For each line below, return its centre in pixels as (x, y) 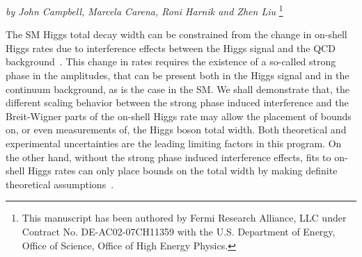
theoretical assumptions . (60, 184)
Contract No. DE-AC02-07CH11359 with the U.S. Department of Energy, (179, 231)
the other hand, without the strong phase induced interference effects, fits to (168, 157)
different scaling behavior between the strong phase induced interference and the (177, 102)
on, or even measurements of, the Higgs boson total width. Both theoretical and (176, 130)
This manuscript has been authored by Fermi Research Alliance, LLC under (184, 218)
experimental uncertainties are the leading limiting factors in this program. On (174, 143)
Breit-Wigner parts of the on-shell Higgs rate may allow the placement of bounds (179, 116)
